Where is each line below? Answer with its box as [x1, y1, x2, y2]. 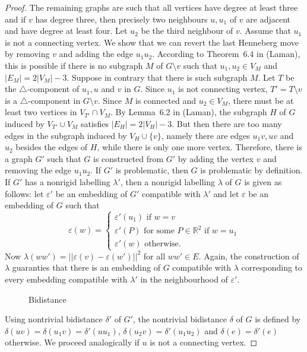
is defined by [255, 313, 301, 325]
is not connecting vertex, [178, 83, 268, 95]
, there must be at [227, 94, 294, 106]
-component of [27, 83, 80, 95]
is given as [244, 175, 282, 188]
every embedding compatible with [5, 272, 128, 285]
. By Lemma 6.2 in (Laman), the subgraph [110, 106, 267, 118]
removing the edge [5, 164, 72, 176]
